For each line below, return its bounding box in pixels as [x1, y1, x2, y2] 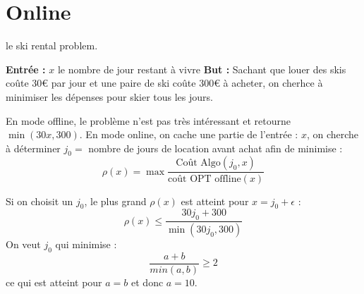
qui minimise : [55, 236, 117, 251]
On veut [6, 236, 41, 251]
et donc [131, 274, 164, 289]
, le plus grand [84, 193, 147, 208]
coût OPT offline [168, 173, 241, 184]
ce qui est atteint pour [6, 274, 102, 289]
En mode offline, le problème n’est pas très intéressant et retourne [6, 113, 291, 128]
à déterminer [6, 140, 61, 155]
